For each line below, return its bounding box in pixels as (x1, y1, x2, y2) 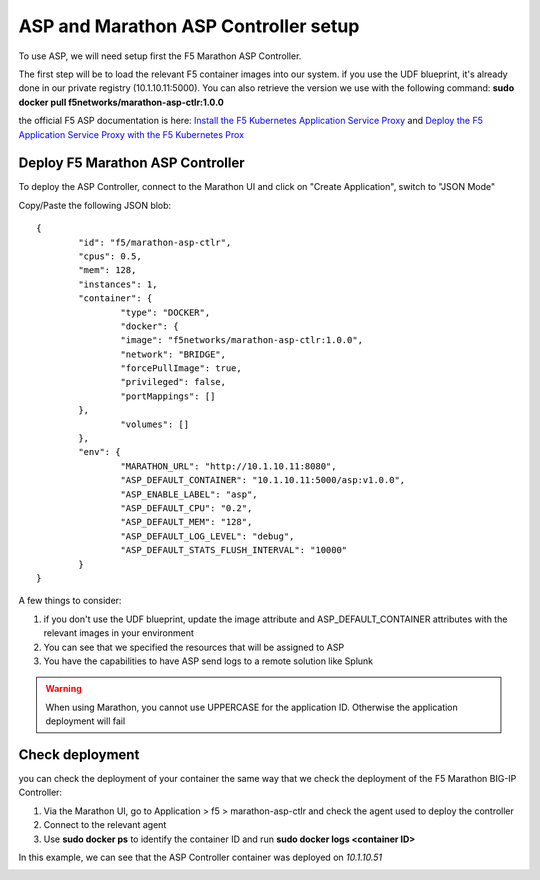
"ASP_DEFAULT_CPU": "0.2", (120, 503, 253, 514)
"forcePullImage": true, (120, 363, 242, 374)
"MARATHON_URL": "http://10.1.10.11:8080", (120, 460, 337, 472)
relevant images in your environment (43, 627, 195, 639)
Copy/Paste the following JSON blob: (18, 199, 172, 211)
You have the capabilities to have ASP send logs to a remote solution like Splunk (43, 655, 374, 667)
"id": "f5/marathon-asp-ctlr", (78, 236, 232, 248)
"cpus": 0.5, (78, 250, 142, 262)
